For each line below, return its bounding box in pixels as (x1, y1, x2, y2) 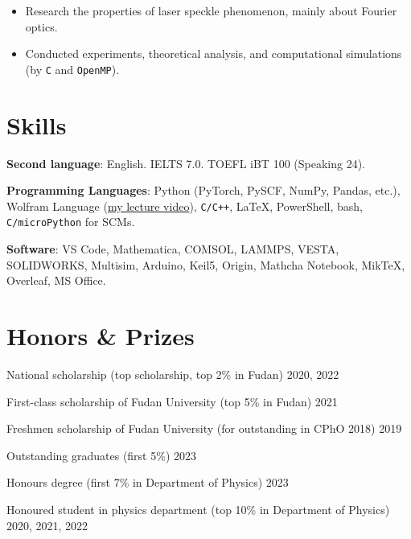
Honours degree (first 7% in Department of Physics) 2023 (6, 474, 289, 491)
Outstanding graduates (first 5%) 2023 (6, 446, 196, 463)
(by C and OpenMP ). (25, 60, 120, 77)
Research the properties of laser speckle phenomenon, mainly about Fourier (25, 2, 397, 19)
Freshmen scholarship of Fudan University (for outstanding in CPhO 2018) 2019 (6, 420, 402, 437)
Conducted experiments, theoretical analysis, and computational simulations (25, 45, 402, 62)
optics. (25, 18, 58, 35)
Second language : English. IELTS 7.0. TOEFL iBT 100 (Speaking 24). (6, 154, 365, 171)
